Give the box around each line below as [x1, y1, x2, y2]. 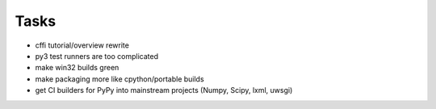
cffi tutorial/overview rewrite [35, 40, 129, 50]
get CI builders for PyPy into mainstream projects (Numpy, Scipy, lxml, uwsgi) [35, 86, 293, 95]
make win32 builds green [35, 63, 119, 73]
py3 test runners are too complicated [35, 51, 159, 61]
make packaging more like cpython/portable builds [35, 73, 205, 84]
